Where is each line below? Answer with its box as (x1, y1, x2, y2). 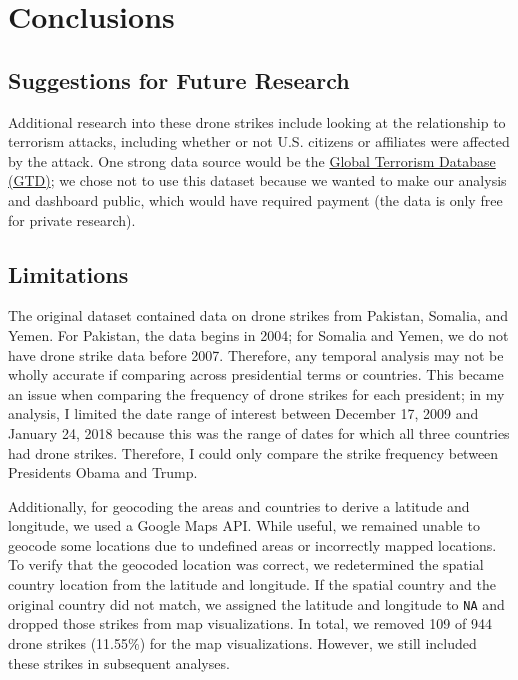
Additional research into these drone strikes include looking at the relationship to (8, 111, 506, 132)
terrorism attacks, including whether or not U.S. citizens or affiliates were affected (8, 131, 510, 152)
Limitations (8, 258, 129, 289)
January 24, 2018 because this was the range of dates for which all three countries (8, 422, 510, 443)
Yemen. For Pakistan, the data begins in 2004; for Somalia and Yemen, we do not (8, 324, 509, 345)
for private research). (8, 209, 136, 230)
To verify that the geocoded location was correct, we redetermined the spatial (8, 554, 484, 575)
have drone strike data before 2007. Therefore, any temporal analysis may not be (8, 344, 504, 365)
